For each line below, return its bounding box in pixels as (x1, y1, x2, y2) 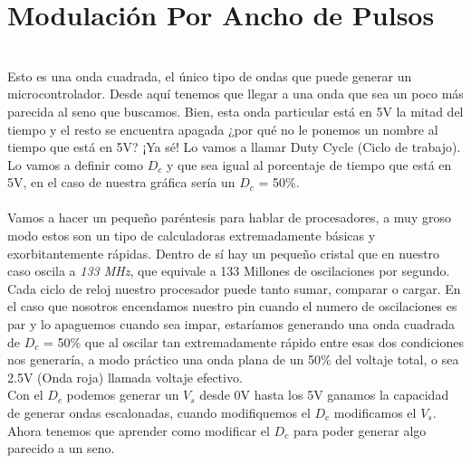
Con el (7, 385, 43, 404)
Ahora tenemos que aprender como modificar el (7, 420, 270, 439)
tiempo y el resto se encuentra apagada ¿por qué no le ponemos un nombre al (7, 119, 438, 138)
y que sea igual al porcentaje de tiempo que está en (166, 155, 452, 174)
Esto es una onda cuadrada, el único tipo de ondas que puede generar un (7, 66, 412, 85)
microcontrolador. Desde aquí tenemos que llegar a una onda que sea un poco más (7, 84, 464, 103)
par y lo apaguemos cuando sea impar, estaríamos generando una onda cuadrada (7, 315, 456, 334)
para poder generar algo (293, 420, 427, 439)
